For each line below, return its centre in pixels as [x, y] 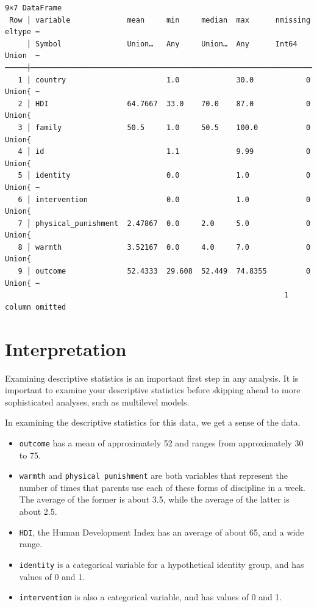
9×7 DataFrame [34, 8]
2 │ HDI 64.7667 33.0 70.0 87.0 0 [164, 104]
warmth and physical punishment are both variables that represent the [154, 475]
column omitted [36, 307]
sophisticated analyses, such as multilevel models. [97, 402]
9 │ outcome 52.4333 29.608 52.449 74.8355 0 [164, 271]
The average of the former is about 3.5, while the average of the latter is [154, 499]
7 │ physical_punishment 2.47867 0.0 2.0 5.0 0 [164, 223]
